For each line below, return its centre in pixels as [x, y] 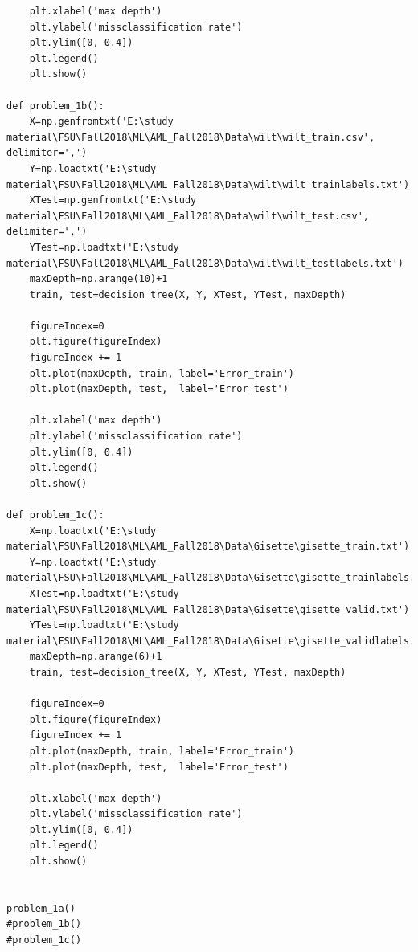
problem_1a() [41, 908]
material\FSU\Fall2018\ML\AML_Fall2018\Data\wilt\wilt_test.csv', [188, 216]
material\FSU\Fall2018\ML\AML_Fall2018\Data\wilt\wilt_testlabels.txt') [205, 263]
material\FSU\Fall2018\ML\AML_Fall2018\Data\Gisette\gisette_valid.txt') [208, 609]
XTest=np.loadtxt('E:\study [104, 593]
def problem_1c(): [55, 515]
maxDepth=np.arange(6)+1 [96, 657]
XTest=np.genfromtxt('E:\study [113, 200]
